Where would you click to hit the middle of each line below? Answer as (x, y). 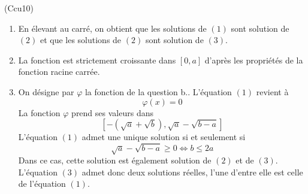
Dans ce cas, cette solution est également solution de (115, 160)
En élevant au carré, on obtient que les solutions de (112, 28)
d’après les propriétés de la (254, 60)
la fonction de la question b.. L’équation (158, 91)
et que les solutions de (81, 40)
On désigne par (46, 91)
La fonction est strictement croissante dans (97, 60)
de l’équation (42, 184)
